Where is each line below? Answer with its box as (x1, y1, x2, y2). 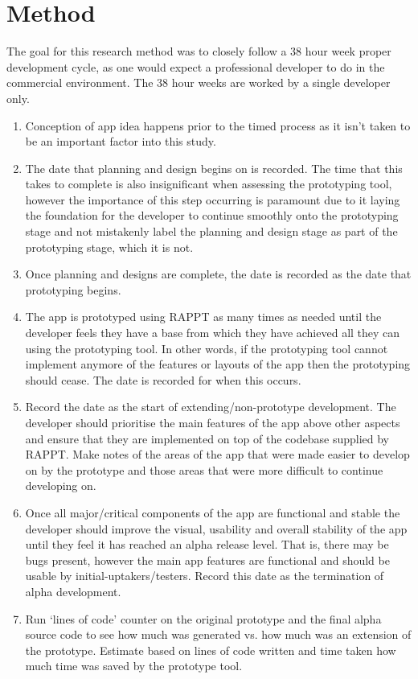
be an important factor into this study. (25, 133, 216, 150)
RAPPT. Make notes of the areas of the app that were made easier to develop (25, 446, 410, 463)
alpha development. (25, 582, 121, 599)
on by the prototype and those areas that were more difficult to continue (25, 461, 383, 478)
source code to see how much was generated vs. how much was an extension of (25, 626, 412, 643)
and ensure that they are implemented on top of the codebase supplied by (25, 430, 389, 446)
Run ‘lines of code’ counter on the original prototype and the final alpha (25, 610, 382, 627)
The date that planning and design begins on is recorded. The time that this (25, 159, 403, 176)
